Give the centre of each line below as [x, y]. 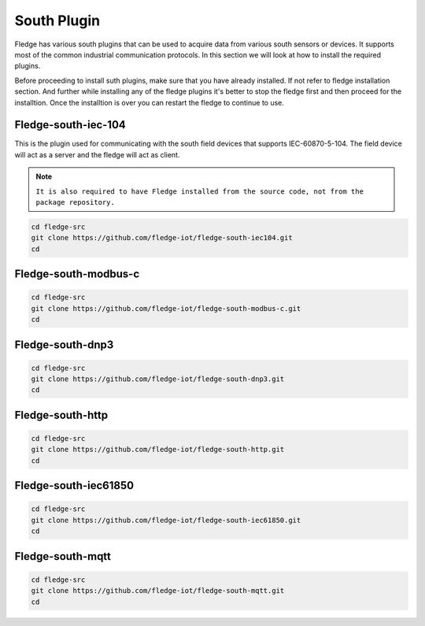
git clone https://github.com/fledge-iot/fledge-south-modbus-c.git [166, 308]
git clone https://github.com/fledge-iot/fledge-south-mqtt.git [158, 591]
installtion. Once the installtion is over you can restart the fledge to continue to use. [150, 102]
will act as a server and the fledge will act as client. [97, 154]
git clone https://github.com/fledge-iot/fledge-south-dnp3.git [158, 379]
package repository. [76, 202]
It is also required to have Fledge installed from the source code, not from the [200, 191]
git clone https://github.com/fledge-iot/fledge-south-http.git [158, 450]
